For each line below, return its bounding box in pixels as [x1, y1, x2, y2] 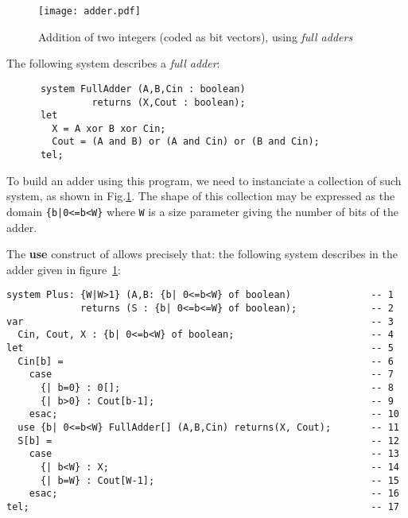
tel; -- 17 [6, 501, 399, 512]
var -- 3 [6, 315, 394, 327]
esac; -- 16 [29, 488, 399, 500]
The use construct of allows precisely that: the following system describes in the [6, 245, 398, 262]
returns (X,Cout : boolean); [91, 96, 246, 108]
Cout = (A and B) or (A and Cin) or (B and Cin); [52, 136, 320, 148]
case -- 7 [29, 369, 394, 381]
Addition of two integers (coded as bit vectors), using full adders [38, 28, 353, 44]
